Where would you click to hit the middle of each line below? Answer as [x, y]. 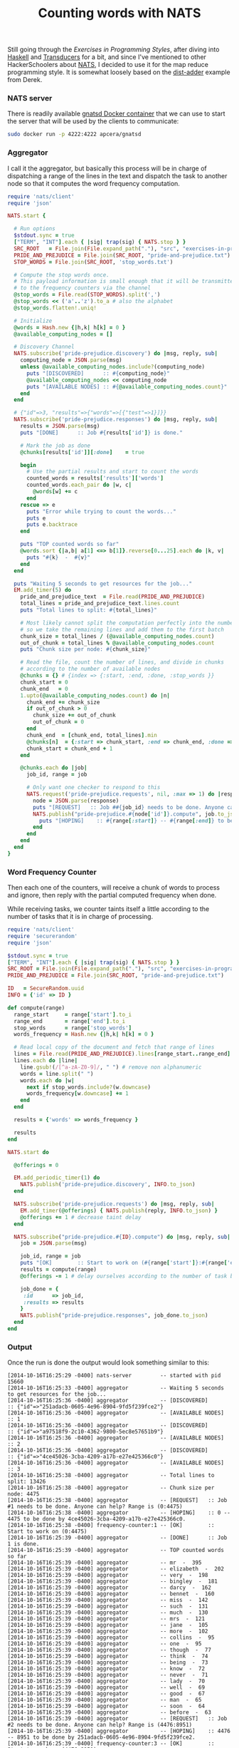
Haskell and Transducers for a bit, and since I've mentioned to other [107, 57]
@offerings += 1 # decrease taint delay [81, 1217]
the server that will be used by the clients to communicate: [93, 121]
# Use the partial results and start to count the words [112, 472]
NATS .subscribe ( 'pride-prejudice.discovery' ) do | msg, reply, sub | [116, 354]
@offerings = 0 [36, 1165]
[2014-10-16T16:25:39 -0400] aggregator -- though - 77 [110, 1650]
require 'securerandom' [43, 936]
